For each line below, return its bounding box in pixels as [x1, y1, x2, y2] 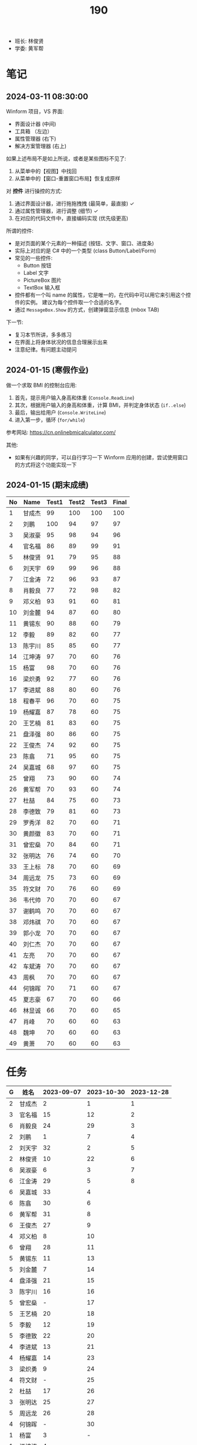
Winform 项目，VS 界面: [6, 108, 64, 115]
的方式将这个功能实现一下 [14, 461, 77, 468]
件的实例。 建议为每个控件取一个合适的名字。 [14, 299, 125, 306]
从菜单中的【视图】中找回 [14, 167, 77, 175]
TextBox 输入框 [23, 284, 61, 291]
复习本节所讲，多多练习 [14, 331, 72, 338]
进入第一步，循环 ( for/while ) [14, 416, 85, 423]
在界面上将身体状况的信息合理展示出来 [14, 338, 108, 345]
